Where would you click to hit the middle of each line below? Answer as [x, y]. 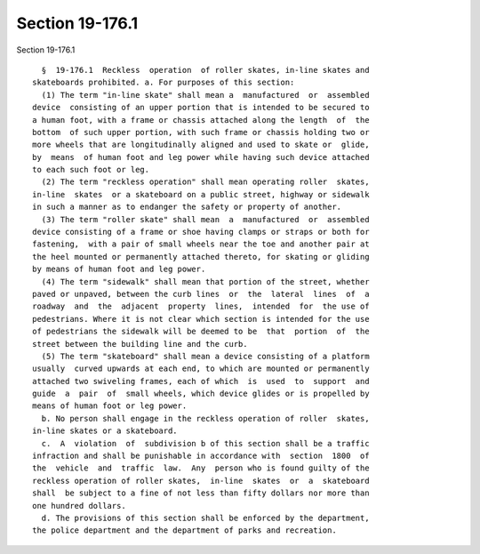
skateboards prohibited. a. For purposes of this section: [164, 83]
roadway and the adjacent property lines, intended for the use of [201, 306]
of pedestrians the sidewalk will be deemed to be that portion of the [201, 332]
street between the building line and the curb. [140, 344]
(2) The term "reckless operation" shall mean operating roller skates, [205, 182]
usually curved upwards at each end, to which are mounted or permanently [201, 369]
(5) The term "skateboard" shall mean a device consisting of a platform [205, 356]
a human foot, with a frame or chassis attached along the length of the [201, 120]
